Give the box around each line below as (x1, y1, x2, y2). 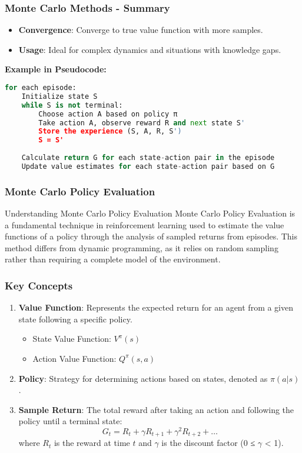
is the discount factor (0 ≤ (161, 437, 255, 449)
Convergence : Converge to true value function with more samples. (18, 24, 263, 36)
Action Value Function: (32, 352, 117, 364)
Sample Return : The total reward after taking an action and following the (18, 403, 294, 415)
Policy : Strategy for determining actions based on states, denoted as (18, 372, 268, 384)
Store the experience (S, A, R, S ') (38, 127, 182, 136)
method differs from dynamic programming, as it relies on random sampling (5, 241, 278, 254)
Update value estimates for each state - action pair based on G (21, 162, 275, 171)
